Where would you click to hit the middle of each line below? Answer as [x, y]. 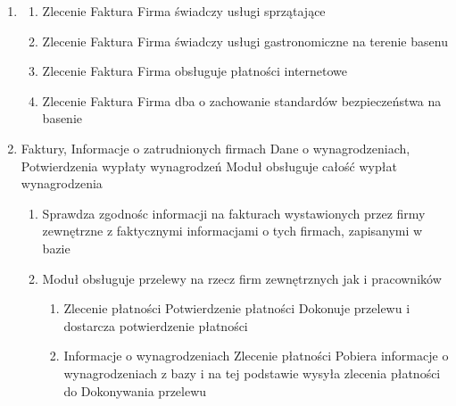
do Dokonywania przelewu [135, 390]
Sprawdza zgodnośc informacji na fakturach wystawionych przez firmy [234, 213]
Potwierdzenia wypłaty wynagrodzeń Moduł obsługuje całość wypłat [209, 166]
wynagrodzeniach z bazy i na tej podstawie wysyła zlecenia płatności [252, 373]
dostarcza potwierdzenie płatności [156, 325]
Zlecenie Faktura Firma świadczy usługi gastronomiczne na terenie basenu [245, 41]
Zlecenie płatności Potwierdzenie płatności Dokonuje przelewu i [237, 308]
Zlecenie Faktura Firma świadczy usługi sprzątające [184, 11]
